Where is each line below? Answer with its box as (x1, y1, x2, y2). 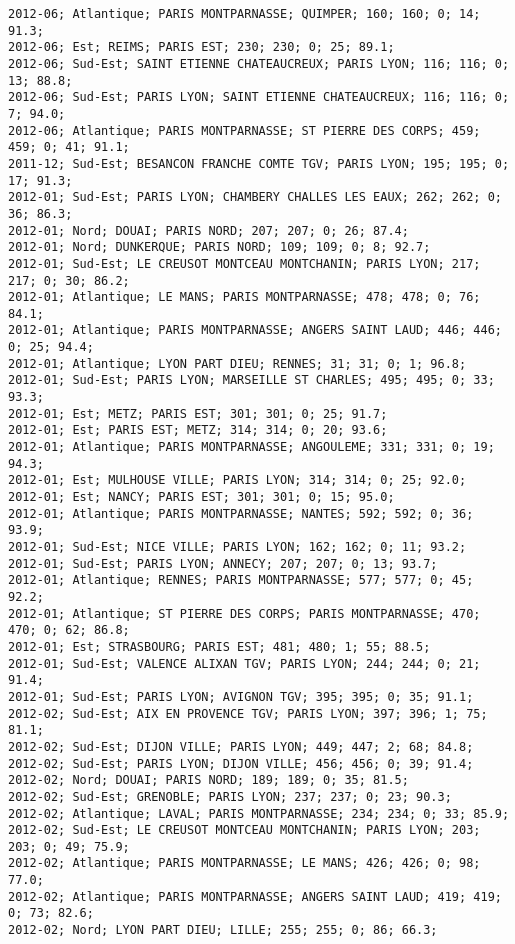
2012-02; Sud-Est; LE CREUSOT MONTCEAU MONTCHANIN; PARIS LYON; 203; (8, 823, 481, 838)
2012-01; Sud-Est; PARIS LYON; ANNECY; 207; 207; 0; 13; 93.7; (8, 556, 438, 571)
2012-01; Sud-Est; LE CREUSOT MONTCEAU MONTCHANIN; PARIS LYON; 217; (8, 256, 481, 271)
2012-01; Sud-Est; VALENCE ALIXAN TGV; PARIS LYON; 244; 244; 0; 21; (8, 656, 481, 671)
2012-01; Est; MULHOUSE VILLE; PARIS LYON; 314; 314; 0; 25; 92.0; (8, 473, 467, 488)
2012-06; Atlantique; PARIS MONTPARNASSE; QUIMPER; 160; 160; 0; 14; (8, 7, 481, 21)
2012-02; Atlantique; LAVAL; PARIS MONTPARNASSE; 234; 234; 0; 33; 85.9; (8, 806, 510, 821)
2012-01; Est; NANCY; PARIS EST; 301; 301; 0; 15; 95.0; (8, 490, 395, 505)
